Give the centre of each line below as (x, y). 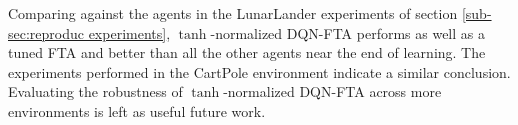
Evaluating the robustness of (95, 91)
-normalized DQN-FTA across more (332, 91)
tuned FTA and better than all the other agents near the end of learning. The (247, 52)
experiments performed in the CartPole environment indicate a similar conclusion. (259, 71)
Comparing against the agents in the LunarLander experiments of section (233, 13)
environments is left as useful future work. (137, 110)
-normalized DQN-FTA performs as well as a (347, 32)
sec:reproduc (46, 32)
